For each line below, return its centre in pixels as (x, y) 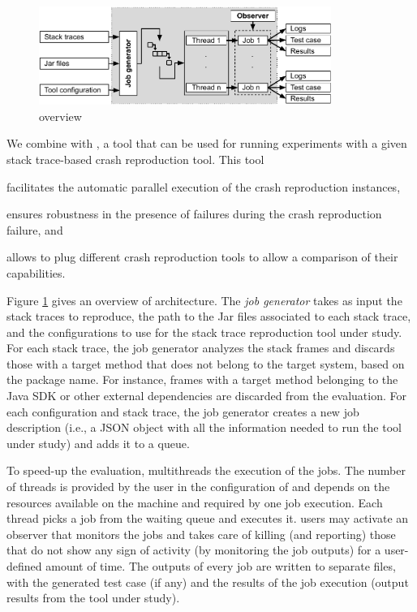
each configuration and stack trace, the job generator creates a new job (183, 411)
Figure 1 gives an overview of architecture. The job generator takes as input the (204, 300)
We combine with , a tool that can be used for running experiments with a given (207, 143)
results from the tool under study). (93, 598)
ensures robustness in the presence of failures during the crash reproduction (194, 214)
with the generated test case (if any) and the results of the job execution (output (208, 582)
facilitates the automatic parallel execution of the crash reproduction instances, (204, 186)
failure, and (35, 229)
